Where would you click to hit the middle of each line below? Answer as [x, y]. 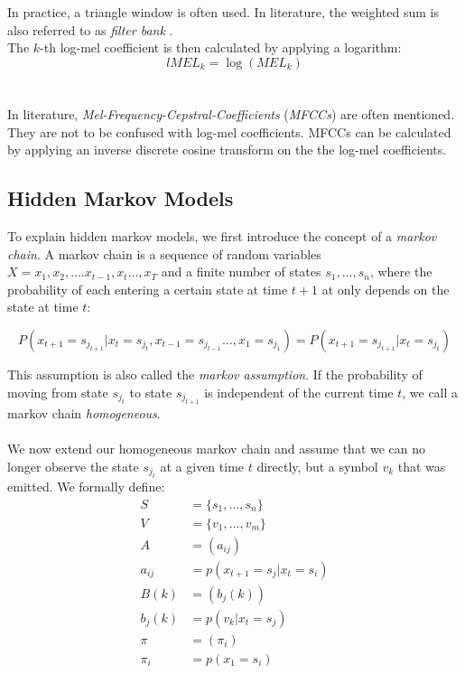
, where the [401, 271]
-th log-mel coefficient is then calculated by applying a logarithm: [221, 47]
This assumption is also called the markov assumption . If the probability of [215, 374]
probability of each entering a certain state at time [148, 289]
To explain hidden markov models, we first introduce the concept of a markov [222, 235]
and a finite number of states [241, 271]
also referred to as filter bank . [90, 29]
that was [422, 466]
